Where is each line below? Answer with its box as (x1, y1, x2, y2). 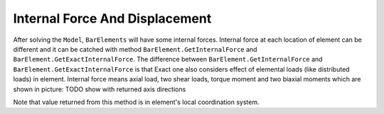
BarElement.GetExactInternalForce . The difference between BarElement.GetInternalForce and (13, 55, 323, 64)
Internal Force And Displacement (13, 11, 212, 26)
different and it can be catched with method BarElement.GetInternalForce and (13, 45, 257, 53)
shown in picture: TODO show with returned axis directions (13, 85, 186, 93)
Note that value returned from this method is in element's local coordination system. (13, 98, 260, 106)
